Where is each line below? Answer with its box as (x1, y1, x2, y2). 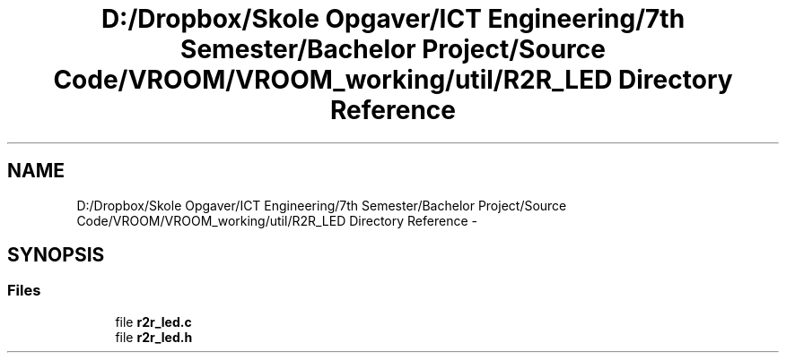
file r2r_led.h (115, 329, 193, 345)
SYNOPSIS (7, 244, 105, 267)
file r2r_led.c (115, 313, 192, 330)
